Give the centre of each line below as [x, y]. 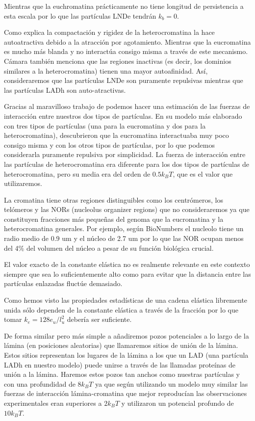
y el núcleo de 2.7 [100, 238]
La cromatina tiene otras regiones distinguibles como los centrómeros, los [114, 199]
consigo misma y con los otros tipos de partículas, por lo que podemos [109, 145]
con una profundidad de [40, 383]
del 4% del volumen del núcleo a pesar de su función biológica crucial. [109, 248]
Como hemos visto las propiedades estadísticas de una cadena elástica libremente [126, 300]
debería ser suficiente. [99, 319]
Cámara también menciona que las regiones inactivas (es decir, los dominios [118, 61]
